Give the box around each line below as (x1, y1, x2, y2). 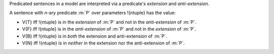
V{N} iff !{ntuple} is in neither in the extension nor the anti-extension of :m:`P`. (22, 40, 185, 46)
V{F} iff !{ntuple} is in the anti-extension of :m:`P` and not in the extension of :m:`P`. (22, 26, 196, 32)
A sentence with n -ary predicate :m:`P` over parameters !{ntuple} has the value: (9, 10, 176, 16)
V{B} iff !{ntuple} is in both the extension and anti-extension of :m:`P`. (22, 33, 167, 39)
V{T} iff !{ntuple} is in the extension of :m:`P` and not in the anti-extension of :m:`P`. (22, 19, 197, 25)
